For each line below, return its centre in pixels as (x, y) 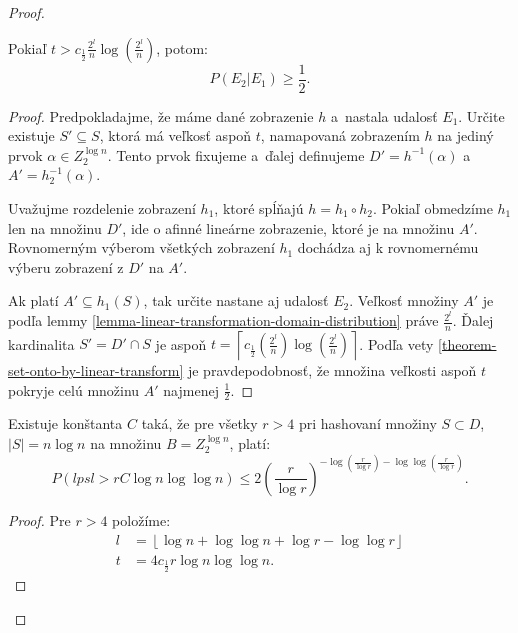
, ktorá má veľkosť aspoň (175, 135)
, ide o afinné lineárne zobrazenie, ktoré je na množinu (288, 227)
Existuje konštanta (65, 423)
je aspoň (181, 343)
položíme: (141, 519)
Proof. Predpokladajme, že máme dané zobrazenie (161, 115)
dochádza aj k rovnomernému (388, 247)
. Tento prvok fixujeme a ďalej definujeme (236, 154)
